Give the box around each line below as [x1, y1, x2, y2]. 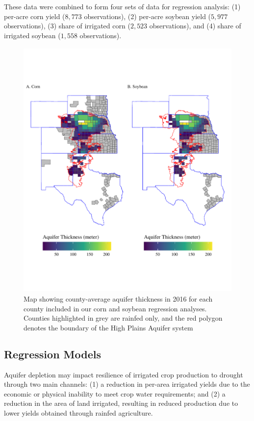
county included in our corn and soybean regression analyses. [24, 303, 207, 313]
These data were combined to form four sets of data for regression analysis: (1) [4, 1, 241, 11]
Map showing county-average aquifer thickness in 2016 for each [24, 293, 213, 304]
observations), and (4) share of [149, 21, 241, 31]
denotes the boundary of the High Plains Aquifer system [24, 322, 193, 332]
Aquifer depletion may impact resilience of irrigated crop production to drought [4, 369, 243, 379]
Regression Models [4, 346, 101, 361]
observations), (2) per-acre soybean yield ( [84, 11, 211, 21]
